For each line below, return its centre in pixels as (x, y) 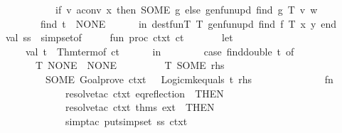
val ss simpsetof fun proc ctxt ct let (119, 37)
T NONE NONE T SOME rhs (130, 65)
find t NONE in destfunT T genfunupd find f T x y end (188, 23)
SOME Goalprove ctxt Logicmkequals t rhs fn (189, 79)
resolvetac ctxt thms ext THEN (140, 107)
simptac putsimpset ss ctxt (126, 121)
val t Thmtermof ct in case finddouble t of (160, 51)
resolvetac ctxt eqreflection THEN (144, 93)
